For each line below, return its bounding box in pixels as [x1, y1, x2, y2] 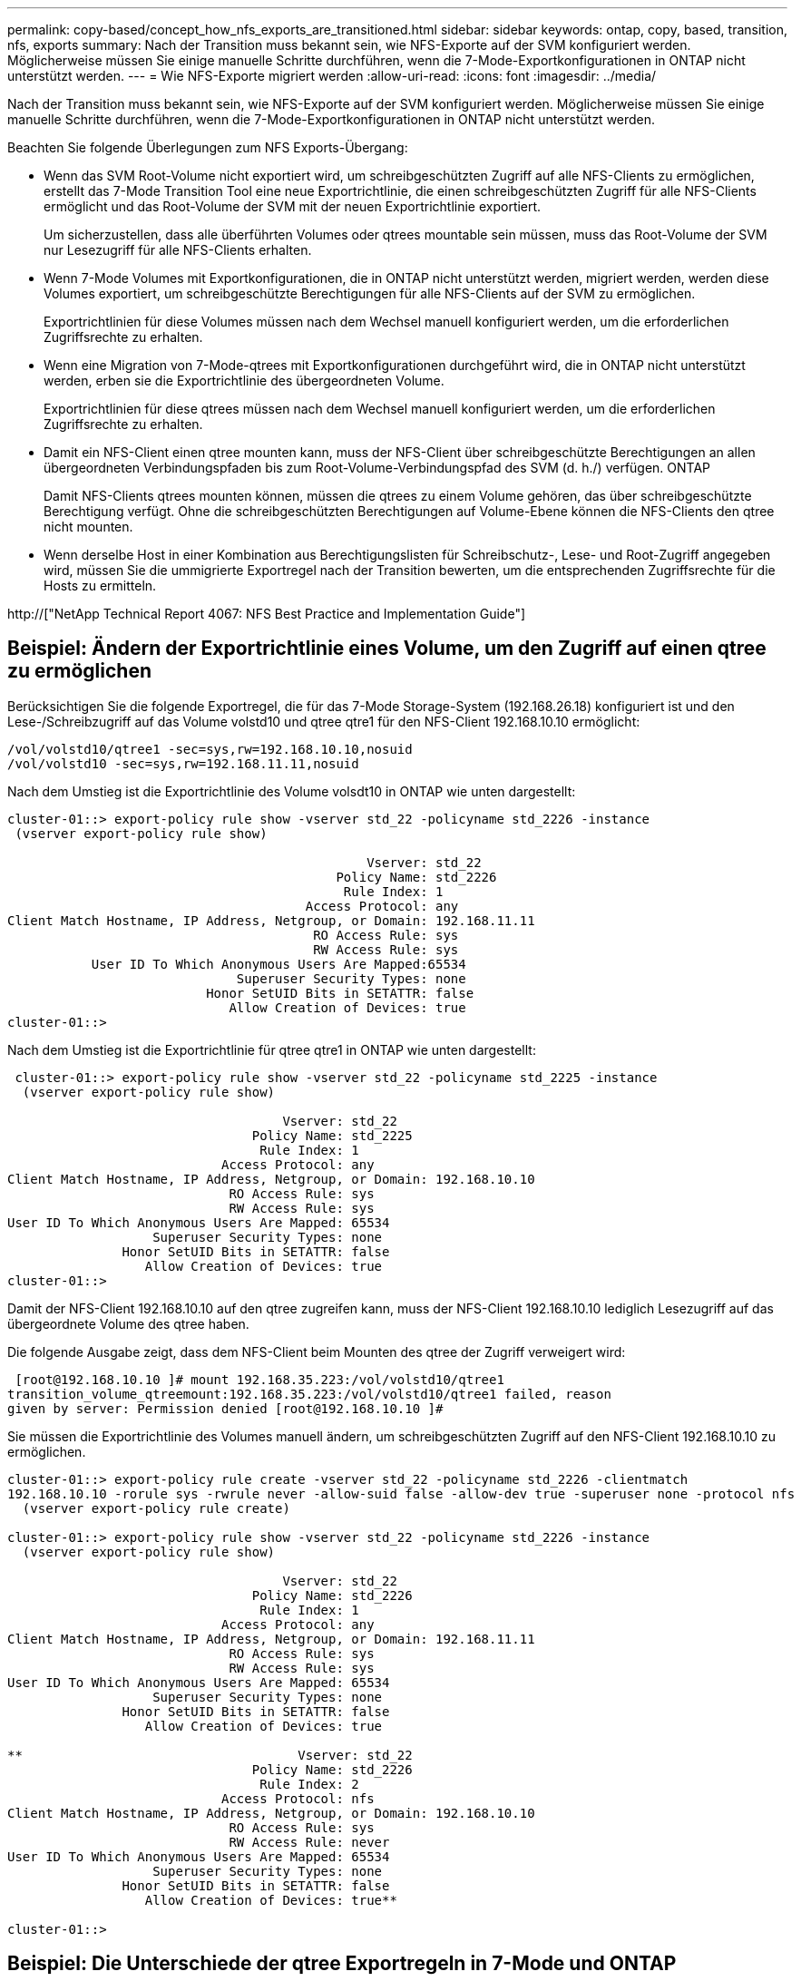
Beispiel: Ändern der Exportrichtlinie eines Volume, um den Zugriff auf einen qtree [7, 637, 767, 660]
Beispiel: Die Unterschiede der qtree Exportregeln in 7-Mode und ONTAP [7, 1952, 677, 1976]
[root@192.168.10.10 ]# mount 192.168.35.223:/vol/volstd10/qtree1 [15, 1371, 504, 1387]
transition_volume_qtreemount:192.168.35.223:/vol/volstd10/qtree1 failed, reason [7, 1386, 611, 1401]
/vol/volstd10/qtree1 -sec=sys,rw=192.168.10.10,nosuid [7, 741, 413, 756]
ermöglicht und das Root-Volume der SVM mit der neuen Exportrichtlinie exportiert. [44, 199, 542, 214]
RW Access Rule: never [229, 1834, 390, 1849]
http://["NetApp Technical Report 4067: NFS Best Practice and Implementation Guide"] [7, 606, 526, 621]
